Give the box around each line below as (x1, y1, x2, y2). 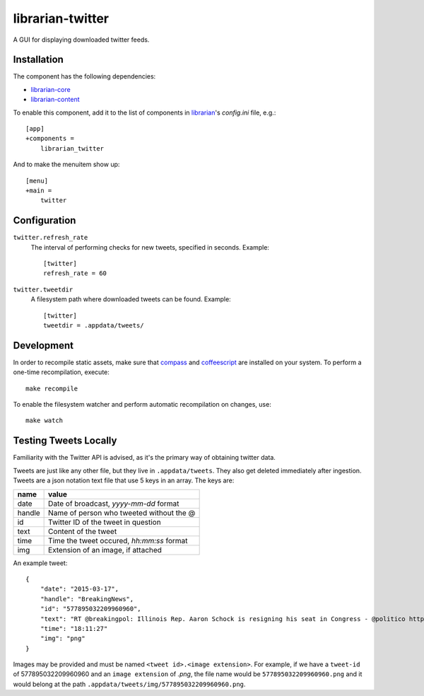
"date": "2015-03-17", (40, 585, 119, 593)
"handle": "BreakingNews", (40, 595, 134, 603)
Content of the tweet (48, 526, 117, 536)
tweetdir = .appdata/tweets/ (43, 322, 144, 329)
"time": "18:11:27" (40, 625, 108, 632)
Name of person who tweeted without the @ (48, 508, 196, 518)
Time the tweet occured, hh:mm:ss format (48, 535, 188, 545)
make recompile (25, 384, 78, 393)
